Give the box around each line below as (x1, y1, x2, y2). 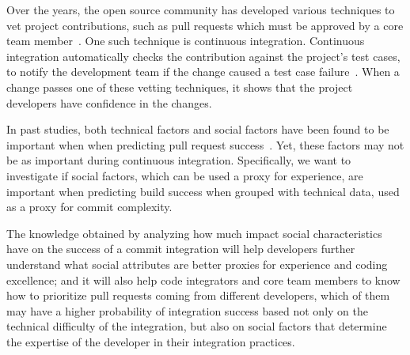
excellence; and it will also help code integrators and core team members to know (6, 271, 401, 288)
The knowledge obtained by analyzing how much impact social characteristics (6, 225, 382, 241)
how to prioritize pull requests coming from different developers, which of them (6, 287, 390, 304)
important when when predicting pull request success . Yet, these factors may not (6, 136, 404, 153)
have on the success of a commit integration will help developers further (6, 240, 355, 257)
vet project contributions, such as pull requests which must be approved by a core (6, 17, 404, 33)
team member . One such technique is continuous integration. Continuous (6, 32, 365, 49)
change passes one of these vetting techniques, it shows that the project (6, 78, 353, 95)
